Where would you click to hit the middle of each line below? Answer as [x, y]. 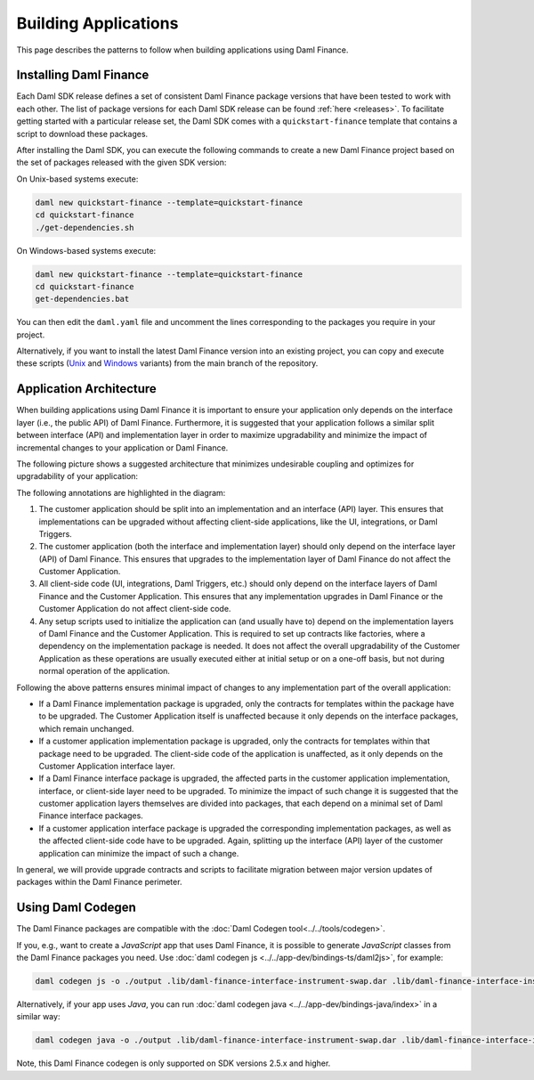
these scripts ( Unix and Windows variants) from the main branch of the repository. [167, 363]
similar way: [38, 1017]
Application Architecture [87, 389]
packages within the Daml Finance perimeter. [99, 882]
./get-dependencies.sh [85, 227]
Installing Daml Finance [83, 75]
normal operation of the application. [105, 671]
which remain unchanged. [86, 728]
